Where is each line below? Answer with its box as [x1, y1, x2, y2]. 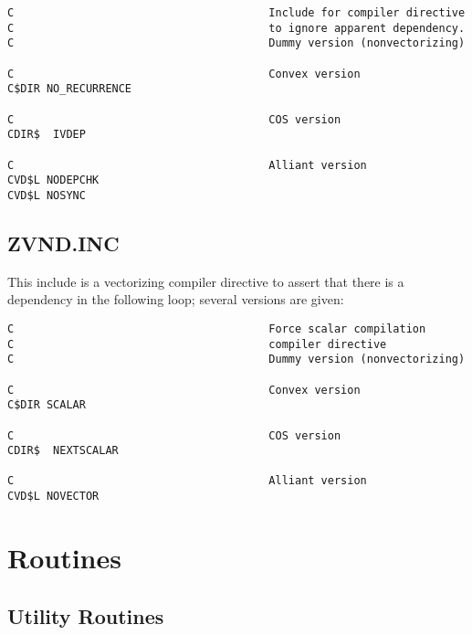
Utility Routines [7, 601, 164, 630]
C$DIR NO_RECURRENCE [7, 82, 132, 96]
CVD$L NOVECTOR [7, 490, 100, 503]
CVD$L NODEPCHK [7, 174, 100, 187]
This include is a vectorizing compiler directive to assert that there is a [7, 271, 404, 291]
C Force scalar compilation [7, 322, 426, 335]
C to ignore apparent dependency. [7, 21, 466, 35]
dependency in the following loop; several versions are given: [7, 290, 344, 309]
